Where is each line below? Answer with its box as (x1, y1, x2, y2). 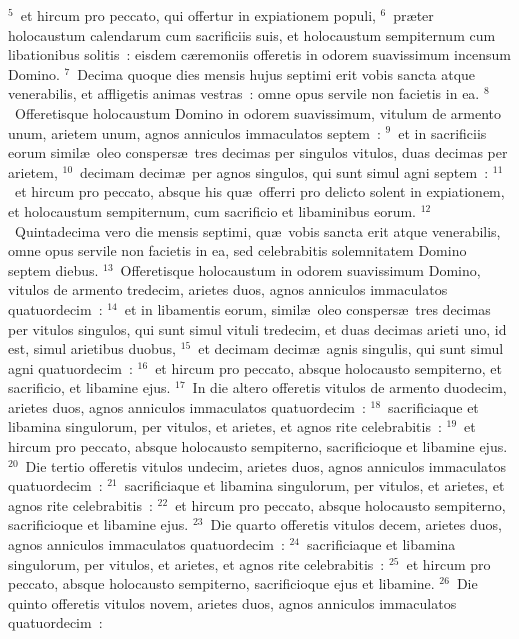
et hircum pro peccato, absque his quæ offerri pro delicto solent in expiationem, (14, 181, 505, 202)
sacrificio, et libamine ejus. (8, 377, 171, 398)
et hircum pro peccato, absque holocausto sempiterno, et (155, 357, 502, 378)
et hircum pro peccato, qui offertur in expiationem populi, (20, 5, 376, 25)
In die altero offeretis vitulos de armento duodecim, (192, 377, 507, 398)
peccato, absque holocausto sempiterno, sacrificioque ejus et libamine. (8, 573, 435, 594)
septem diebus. (8, 259, 99, 280)
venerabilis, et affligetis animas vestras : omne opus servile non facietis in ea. (8, 83, 480, 104)
